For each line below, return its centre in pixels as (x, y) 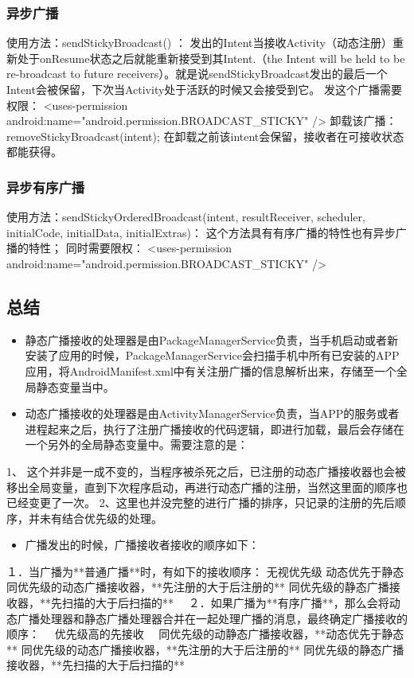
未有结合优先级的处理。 (101, 518)
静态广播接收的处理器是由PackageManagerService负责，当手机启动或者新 (211, 339)
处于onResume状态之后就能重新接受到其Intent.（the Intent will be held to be (211, 58)
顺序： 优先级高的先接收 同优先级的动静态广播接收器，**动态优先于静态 (205, 634)
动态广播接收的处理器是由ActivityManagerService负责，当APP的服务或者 (212, 413)
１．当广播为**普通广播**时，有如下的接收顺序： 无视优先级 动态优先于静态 (205, 571)
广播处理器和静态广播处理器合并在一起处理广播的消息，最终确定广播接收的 (212, 618)
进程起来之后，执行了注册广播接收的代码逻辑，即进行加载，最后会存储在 (215, 429)
